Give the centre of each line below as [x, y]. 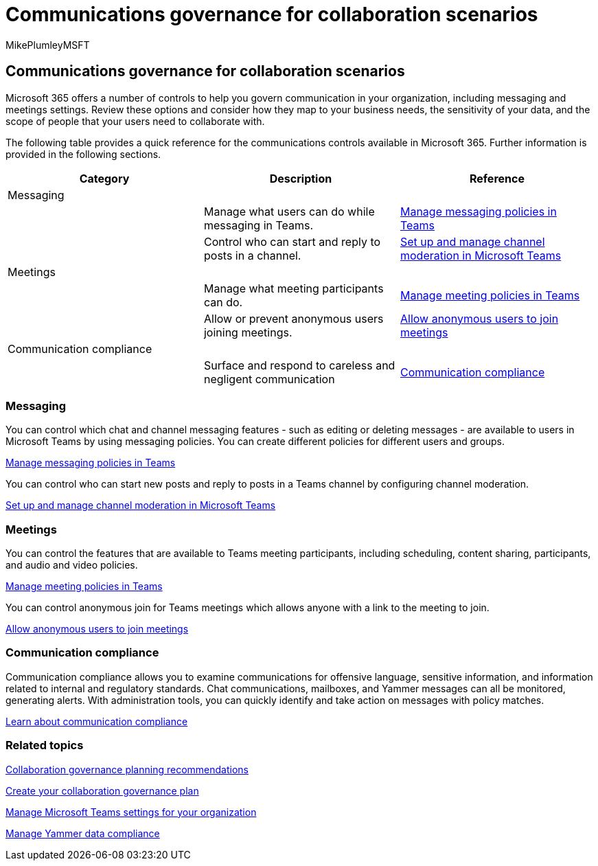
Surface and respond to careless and [299, 365]
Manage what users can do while [289, 211]
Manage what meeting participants [294, 288]
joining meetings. [248, 332]
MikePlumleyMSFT [48, 45]
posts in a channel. [252, 255]
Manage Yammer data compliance [83, 833]
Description [301, 178]
